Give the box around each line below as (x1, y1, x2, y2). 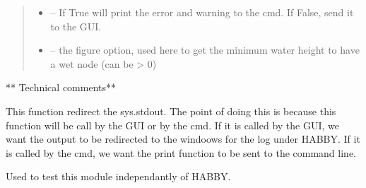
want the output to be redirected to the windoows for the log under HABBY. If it (6, 131, 360, 146)
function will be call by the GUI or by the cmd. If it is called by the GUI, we (6, 117, 340, 132)
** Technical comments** (6, 80, 116, 95)
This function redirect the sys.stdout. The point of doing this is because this (6, 103, 336, 118)
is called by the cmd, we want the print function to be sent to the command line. (6, 145, 356, 160)
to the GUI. (50, 18, 102, 33)
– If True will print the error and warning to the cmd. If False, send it (50, 5, 354, 19)
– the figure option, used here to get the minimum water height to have (50, 42, 360, 57)
